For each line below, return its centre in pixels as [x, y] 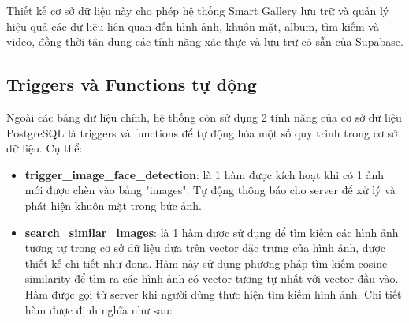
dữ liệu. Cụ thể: [45, 148]
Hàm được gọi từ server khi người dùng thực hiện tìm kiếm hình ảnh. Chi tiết [213, 293]
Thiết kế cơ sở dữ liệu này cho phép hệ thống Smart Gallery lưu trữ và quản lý [198, 10]
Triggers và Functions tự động [132, 84]
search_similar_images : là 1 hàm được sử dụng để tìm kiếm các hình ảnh [212, 232]
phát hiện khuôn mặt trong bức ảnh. [113, 205]
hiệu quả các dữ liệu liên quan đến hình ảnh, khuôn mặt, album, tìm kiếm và [193, 26]
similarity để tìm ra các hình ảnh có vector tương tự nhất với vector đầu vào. [212, 278]
